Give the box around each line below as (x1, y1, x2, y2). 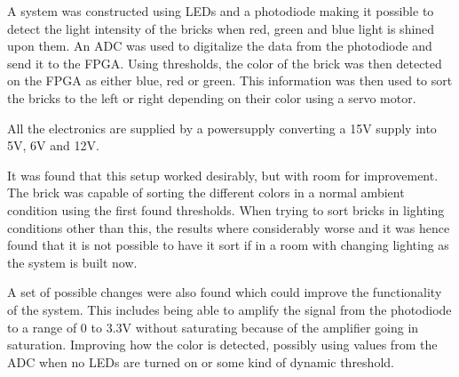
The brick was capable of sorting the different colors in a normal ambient (7, 183, 405, 202)
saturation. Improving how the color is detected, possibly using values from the (7, 335, 438, 354)
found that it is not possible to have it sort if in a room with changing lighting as (7, 236, 449, 254)
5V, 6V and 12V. (7, 136, 99, 155)
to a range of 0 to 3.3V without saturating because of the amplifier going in (7, 317, 419, 336)
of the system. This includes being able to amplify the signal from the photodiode (7, 300, 452, 318)
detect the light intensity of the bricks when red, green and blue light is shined (7, 19, 435, 37)
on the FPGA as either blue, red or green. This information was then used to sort (7, 71, 453, 90)
